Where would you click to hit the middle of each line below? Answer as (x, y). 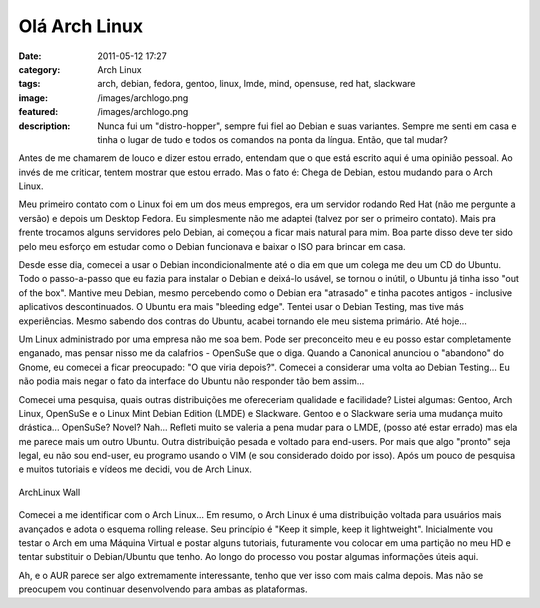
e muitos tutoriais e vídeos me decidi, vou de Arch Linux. (135, 469)
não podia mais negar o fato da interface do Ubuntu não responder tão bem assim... (191, 381)
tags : (29, 84)
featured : (38, 112)
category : (39, 69)
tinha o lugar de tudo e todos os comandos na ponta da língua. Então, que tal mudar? (273, 139)
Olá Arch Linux (81, 26)
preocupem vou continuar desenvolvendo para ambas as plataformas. (163, 589)
